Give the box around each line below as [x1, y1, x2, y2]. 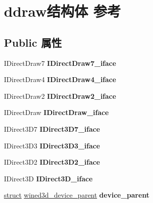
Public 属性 [4, 34, 62, 50]
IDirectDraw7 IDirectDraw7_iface [4, 58, 116, 68]
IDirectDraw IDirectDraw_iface [4, 107, 109, 117]
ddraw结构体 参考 [4, 1, 121, 21]
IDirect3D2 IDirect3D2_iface [4, 157, 100, 167]
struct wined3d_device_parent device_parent [4, 190, 150, 200]
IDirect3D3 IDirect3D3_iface [4, 140, 100, 150]
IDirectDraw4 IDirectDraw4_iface [4, 74, 116, 85]
